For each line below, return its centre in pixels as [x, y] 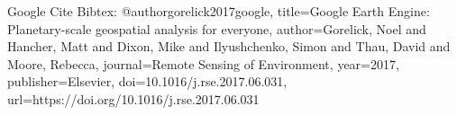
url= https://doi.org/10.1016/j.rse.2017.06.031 [133, 98]
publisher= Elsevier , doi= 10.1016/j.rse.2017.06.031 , [147, 81]
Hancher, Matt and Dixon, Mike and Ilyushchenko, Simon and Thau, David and [229, 46]
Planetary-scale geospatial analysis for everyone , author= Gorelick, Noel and [217, 28]
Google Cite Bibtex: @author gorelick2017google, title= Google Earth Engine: [219, 11]
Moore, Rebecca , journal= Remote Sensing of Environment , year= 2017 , [203, 63]
